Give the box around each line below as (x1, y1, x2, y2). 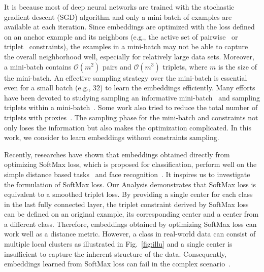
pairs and (102, 61, 131, 72)
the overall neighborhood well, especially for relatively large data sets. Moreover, (4, 51, 254, 61)
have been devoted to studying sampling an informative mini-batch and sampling (4, 92, 260, 103)
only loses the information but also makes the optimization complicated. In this (4, 122, 251, 132)
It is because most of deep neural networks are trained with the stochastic (4, 2, 235, 12)
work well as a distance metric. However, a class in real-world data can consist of (4, 228, 256, 239)
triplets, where (162, 61, 208, 72)
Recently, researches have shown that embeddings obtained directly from (4, 149, 230, 159)
